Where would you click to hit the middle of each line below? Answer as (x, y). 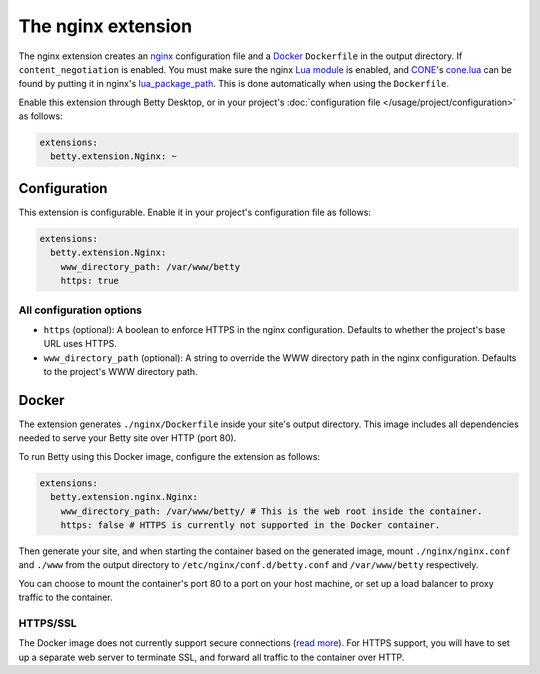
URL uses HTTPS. (80, 344)
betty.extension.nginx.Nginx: (124, 497)
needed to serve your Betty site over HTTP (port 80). (127, 438)
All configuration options (80, 310)
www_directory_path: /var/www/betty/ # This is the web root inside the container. (271, 511)
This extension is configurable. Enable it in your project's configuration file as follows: (195, 212)
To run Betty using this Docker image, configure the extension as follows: (169, 456)
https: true (90, 281)
